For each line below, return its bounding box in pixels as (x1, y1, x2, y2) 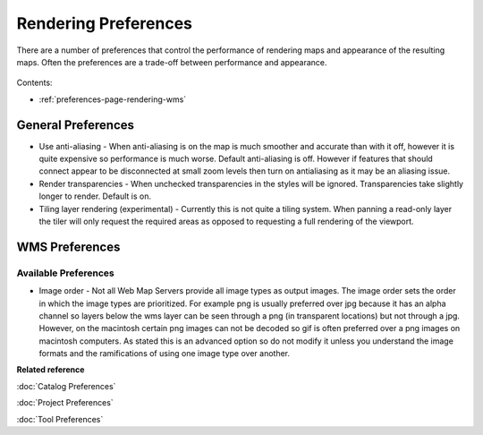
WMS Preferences (16, 239, 121, 254)
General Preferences (16, 117, 134, 132)
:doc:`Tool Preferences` (16, 414, 104, 424)
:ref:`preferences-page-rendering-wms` (38, 94, 187, 105)
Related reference (16, 364, 85, 375)
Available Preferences (16, 267, 115, 279)
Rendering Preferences (16, 13, 192, 33)
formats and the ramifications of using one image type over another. (38, 348, 291, 359)
